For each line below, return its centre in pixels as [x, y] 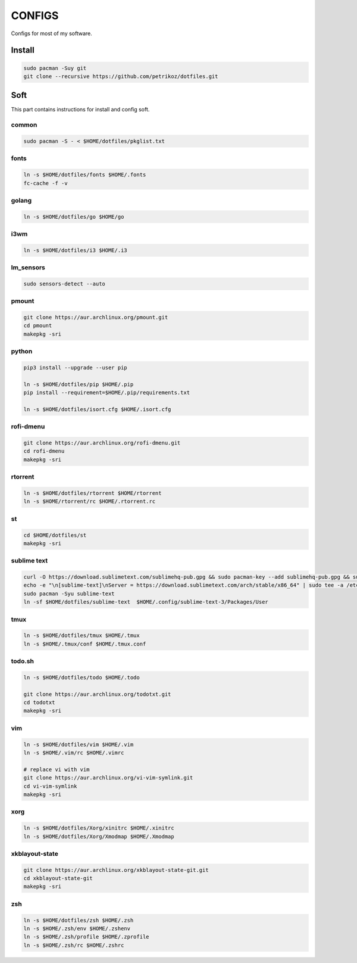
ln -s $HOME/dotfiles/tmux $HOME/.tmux [82, 636]
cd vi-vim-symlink [50, 786]
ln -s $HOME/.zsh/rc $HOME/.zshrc [74, 945]
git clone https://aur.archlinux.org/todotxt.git [97, 694]
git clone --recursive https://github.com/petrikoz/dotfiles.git [121, 76]
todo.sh [23, 661]
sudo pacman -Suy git [55, 68]
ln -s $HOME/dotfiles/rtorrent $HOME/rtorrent [93, 493]
